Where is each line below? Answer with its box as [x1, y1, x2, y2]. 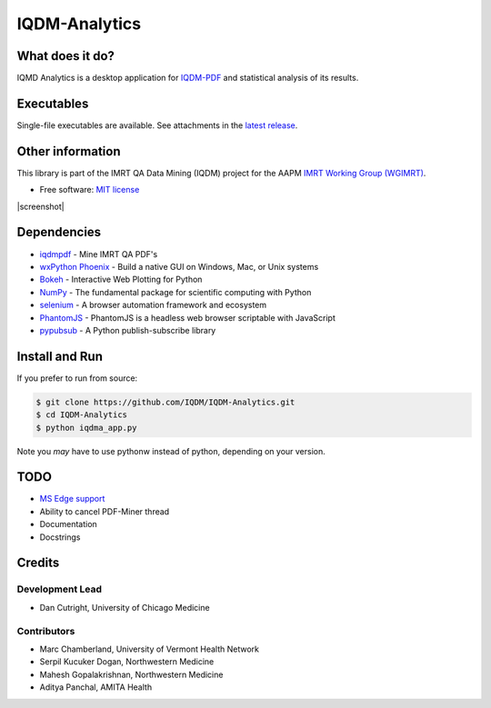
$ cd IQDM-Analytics [35, 410, 127, 420]
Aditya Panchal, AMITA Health [39, 682, 153, 693]
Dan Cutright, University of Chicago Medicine [39, 602, 210, 613]
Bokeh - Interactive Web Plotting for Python [39, 274, 203, 285]
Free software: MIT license [39, 184, 140, 195]
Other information [16, 144, 121, 159]
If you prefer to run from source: [16, 373, 138, 384]
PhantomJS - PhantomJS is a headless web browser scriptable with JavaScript [39, 312, 336, 323]
